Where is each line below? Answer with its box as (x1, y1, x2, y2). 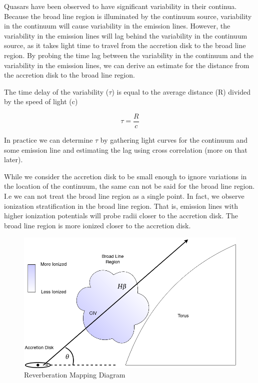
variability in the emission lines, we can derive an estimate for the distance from (4, 60, 249, 70)
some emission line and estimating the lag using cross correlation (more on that (4, 144, 247, 155)
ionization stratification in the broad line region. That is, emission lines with (4, 200, 238, 211)
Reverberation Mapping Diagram (24, 369, 125, 380)
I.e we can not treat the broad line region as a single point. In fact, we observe (4, 190, 244, 201)
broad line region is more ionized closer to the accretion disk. (4, 220, 191, 230)
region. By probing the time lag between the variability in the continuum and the (4, 50, 253, 60)
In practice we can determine (4, 135, 93, 145)
